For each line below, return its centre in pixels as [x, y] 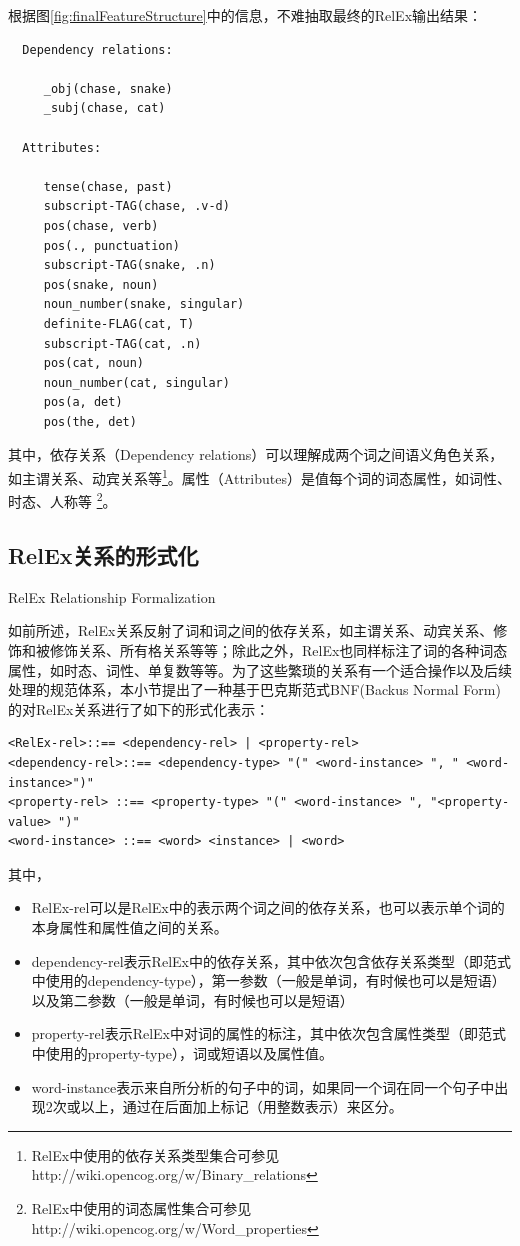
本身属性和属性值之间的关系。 [129, 927]
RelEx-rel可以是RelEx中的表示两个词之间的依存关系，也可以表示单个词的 [268, 907]
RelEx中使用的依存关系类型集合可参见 [155, 1154]
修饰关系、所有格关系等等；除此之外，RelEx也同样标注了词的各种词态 [278, 649]
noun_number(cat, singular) [136, 382]
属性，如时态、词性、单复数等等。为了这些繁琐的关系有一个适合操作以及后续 [260, 669]
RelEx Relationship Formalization [112, 596]
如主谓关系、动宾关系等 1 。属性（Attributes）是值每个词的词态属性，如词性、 [259, 476]
